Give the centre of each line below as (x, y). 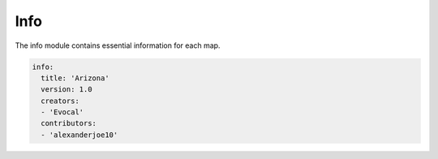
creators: (60, 101)
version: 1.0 (67, 90)
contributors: (69, 123)
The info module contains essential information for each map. (118, 45)
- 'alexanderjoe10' (79, 135)
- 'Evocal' (62, 112)
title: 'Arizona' (75, 78)
